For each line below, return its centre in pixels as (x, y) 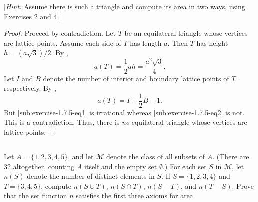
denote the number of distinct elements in (91, 176)
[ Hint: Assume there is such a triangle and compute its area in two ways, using (125, 6)
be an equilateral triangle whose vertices (186, 33)
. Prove (243, 185)
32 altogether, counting (39, 166)
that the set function (36, 195)
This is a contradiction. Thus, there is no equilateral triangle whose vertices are (126, 122)
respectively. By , (30, 88)
